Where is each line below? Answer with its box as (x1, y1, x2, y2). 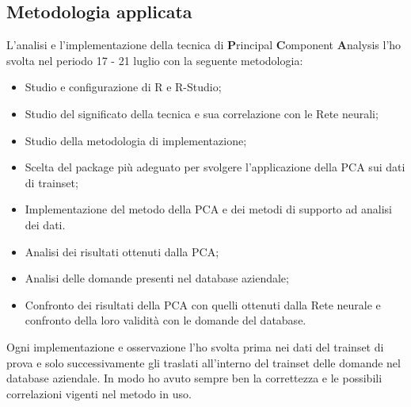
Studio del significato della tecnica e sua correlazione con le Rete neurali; (25, 105, 379, 121)
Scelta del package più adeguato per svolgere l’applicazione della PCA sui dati (25, 159, 405, 175)
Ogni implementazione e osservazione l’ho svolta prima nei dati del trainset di (6, 338, 384, 355)
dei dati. (25, 216, 66, 232)
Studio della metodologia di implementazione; (25, 132, 247, 148)
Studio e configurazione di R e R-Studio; (25, 79, 222, 95)
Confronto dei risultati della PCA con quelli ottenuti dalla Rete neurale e (25, 296, 381, 313)
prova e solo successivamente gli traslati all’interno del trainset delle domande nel (6, 354, 401, 371)
